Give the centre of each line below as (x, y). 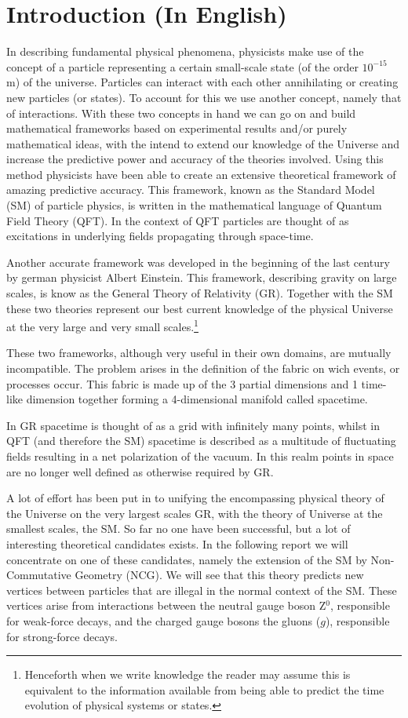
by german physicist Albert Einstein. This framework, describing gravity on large (202, 277)
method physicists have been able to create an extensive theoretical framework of (201, 174)
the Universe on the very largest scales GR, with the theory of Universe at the (195, 513)
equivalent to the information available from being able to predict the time (204, 689)
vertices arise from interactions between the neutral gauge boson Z (166, 605)
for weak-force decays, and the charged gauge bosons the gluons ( (164, 620)
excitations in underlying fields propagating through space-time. (160, 236)
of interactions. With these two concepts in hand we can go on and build (181, 113)
